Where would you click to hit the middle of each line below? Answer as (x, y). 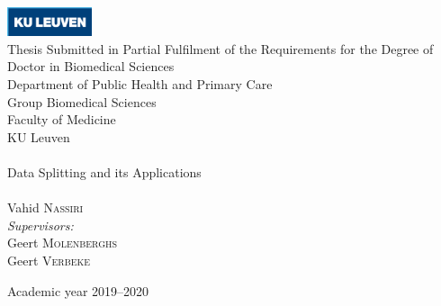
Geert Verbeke (49, 260)
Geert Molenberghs (63, 243)
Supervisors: (40, 225)
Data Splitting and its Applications (104, 172)
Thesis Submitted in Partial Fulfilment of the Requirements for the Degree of (220, 48)
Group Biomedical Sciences (82, 101)
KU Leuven (39, 136)
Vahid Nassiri (45, 207)
